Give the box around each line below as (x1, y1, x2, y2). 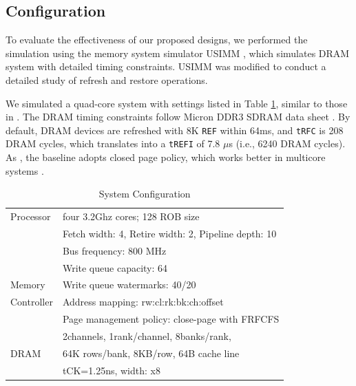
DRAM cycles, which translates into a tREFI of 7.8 (6, 136, 220, 151)
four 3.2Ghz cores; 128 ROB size (62, 209, 200, 224)
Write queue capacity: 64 (62, 260, 168, 275)
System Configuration (98, 186, 191, 201)
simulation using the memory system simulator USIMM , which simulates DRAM (6, 45, 350, 60)
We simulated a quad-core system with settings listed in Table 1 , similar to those (6, 96, 348, 110)
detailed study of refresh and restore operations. (6, 72, 208, 87)
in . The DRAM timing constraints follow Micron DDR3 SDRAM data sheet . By (6, 109, 350, 124)
